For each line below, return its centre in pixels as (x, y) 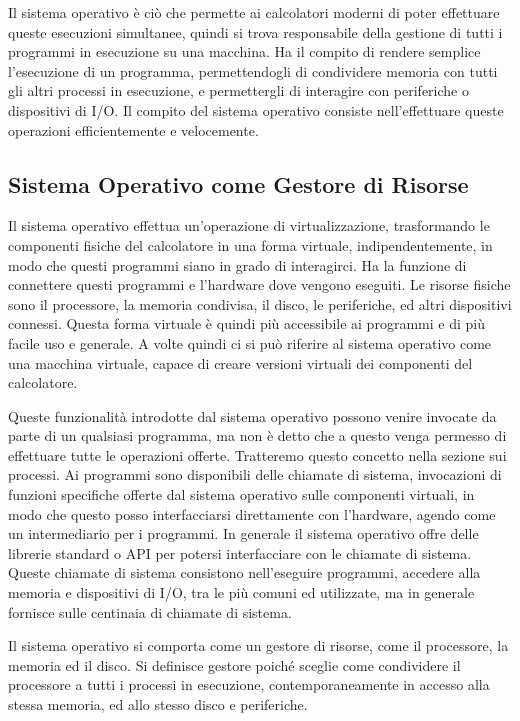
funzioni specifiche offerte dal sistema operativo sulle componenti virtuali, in (241, 494)
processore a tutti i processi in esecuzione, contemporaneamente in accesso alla (249, 684)
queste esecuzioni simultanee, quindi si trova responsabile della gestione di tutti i (255, 31)
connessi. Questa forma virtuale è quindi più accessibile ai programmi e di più (246, 323)
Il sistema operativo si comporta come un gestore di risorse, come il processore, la (258, 645)
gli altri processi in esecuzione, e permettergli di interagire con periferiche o (238, 90)
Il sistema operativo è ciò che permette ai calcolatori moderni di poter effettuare (254, 12)
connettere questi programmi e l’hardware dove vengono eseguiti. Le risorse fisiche (259, 284)
